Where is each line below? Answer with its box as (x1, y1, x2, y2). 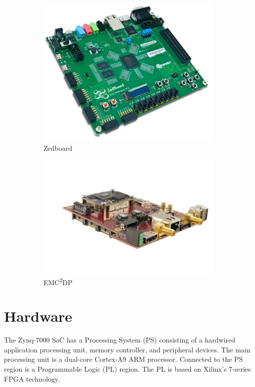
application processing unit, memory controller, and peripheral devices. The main (4, 344, 251, 354)
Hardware (4, 306, 73, 326)
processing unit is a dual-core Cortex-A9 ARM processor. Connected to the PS (4, 354, 243, 364)
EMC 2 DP (43, 275, 73, 287)
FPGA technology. (4, 373, 60, 384)
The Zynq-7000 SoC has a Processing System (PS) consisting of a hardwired (4, 335, 236, 345)
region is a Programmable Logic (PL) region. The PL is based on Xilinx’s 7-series (4, 364, 251, 374)
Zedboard (43, 143, 73, 153)
